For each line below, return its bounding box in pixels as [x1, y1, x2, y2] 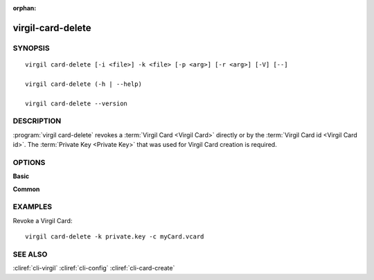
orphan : [12, 4, 37, 12]
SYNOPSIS [12, 43, 50, 53]
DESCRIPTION [12, 116, 62, 126]
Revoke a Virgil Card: [12, 216, 73, 225]
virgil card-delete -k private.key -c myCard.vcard [25, 233, 204, 240]
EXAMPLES [12, 202, 52, 211]
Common [12, 184, 40, 193]
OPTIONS [12, 157, 46, 167]
